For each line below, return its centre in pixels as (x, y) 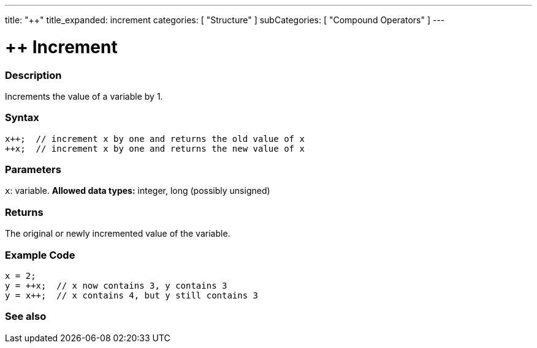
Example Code (40, 255)
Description (33, 75)
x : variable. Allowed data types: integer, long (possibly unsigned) (138, 191)
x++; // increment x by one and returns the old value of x (155, 139)
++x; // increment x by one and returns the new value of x (155, 148)
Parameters (33, 169)
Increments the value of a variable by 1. (84, 96)
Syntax (22, 118)
